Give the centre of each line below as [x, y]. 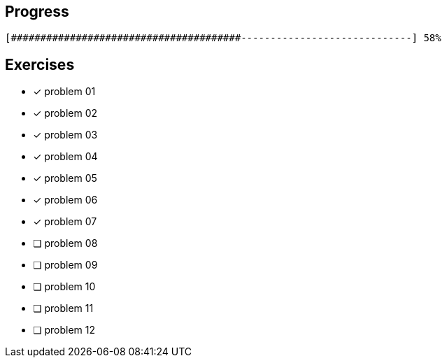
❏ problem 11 [63, 308]
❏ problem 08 [65, 243]
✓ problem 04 [65, 157]
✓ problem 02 [65, 113]
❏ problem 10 [64, 287]
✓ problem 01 [64, 92]
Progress [37, 12]
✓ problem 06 [65, 200]
